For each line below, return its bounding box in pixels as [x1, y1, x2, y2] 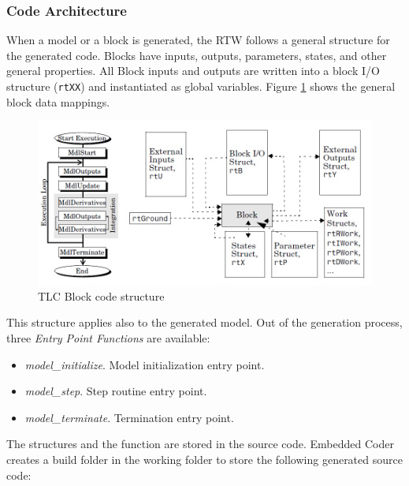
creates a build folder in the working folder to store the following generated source [6, 450, 403, 467]
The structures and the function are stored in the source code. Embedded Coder [6, 436, 394, 452]
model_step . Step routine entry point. [24, 383, 207, 399]
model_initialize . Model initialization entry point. [24, 356, 265, 372]
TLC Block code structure [38, 287, 165, 304]
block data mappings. [6, 93, 110, 110]
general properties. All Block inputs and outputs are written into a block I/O [6, 62, 380, 79]
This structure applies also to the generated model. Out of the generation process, [6, 314, 403, 331]
